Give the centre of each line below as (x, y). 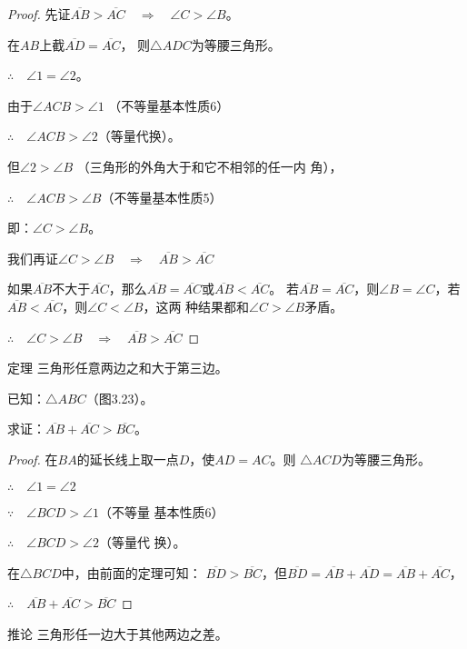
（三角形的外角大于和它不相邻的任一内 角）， (209, 166)
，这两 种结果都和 (196, 306)
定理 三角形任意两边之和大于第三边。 (118, 368)
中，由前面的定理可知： (131, 572)
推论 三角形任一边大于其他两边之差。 (118, 633)
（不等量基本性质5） (162, 197)
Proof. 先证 (39, 14)
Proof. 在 (33, 459)
